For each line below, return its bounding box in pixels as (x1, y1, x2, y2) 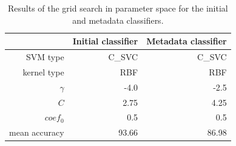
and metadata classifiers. (72, 13, 164, 26)
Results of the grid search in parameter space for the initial (7, 2, 228, 14)
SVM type (26, 50, 64, 63)
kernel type (22, 65, 64, 78)
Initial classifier (72, 35, 138, 47)
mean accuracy (9, 126, 64, 139)
